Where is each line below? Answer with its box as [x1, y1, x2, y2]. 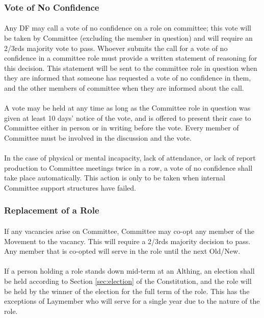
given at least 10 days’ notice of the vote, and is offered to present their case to [4, 112, 251, 123]
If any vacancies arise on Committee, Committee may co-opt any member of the [4, 225, 254, 236]
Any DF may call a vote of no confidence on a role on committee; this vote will [4, 22, 252, 33]
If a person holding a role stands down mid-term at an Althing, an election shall [4, 266, 255, 276]
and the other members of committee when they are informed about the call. [4, 83, 244, 93]
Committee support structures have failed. [4, 182, 136, 193]
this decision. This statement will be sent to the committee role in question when [4, 62, 257, 73]
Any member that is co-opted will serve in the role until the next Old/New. [4, 246, 241, 256]
